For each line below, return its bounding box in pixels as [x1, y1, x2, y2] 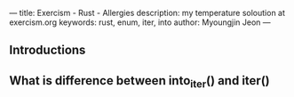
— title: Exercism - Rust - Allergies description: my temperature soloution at [9, 8, 286, 18]
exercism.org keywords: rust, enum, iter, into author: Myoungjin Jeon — [9, 17, 271, 28]
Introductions [9, 43, 86, 58]
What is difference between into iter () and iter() [9, 73, 270, 90]
